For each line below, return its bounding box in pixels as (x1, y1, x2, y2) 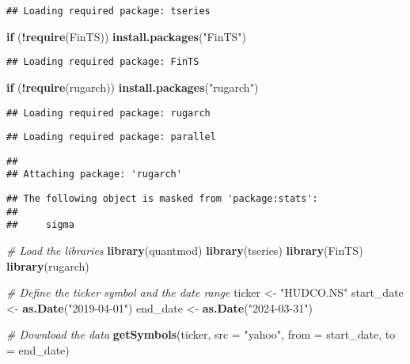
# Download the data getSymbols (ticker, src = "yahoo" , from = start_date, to (6, 326, 396, 343)
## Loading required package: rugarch (6, 107, 211, 119)
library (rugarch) (6, 257, 89, 274)
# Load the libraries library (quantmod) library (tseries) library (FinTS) (6, 242, 363, 259)
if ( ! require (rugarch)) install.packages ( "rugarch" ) (6, 78, 259, 95)
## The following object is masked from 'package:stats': (6, 193, 318, 205)
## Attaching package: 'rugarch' (6, 169, 182, 180)
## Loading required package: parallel (6, 131, 216, 143)
